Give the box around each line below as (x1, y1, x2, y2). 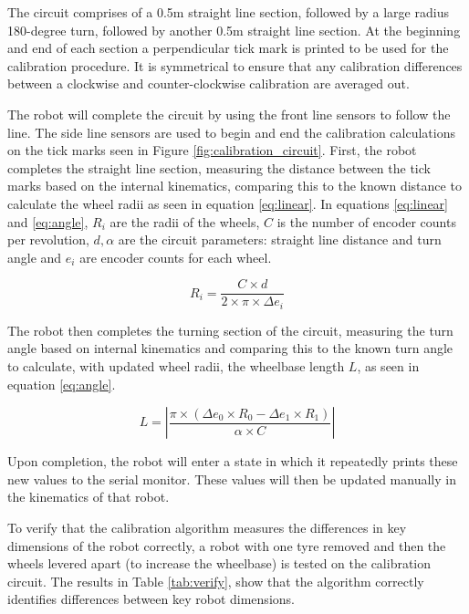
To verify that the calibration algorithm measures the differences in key (7, 517, 407, 536)
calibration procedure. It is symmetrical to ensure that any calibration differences (7, 56, 463, 75)
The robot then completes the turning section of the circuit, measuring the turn (7, 320, 453, 339)
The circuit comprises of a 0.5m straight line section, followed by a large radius (7, 3, 449, 21)
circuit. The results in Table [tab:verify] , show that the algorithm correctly (7, 571, 424, 590)
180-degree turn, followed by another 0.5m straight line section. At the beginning (7, 20, 461, 39)
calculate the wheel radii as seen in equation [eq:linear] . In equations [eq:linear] (7, 193, 448, 213)
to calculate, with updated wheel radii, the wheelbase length (7, 357, 345, 376)
